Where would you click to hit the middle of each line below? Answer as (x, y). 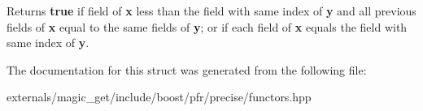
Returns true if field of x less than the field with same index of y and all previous (211, 11)
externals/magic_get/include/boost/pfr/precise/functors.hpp (159, 97)
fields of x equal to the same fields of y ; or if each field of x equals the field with (207, 26)
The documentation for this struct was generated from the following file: (187, 69)
